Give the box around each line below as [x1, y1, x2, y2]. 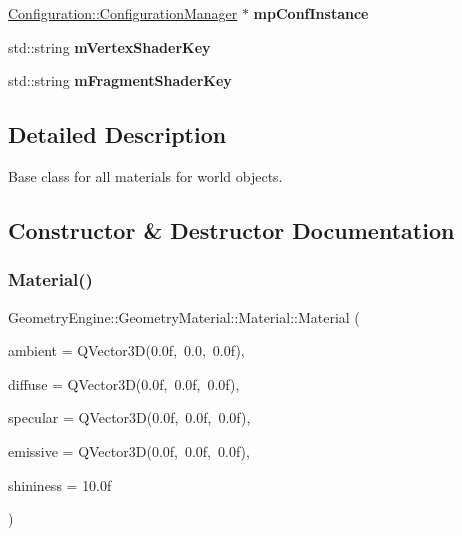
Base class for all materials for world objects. [8, 165, 283, 186]
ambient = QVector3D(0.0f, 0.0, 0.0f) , [8, 340, 245, 361]
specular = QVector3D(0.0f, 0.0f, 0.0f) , [8, 407, 251, 428]
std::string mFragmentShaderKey [8, 70, 232, 91]
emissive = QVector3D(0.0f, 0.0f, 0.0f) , [8, 440, 250, 461]
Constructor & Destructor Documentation [8, 214, 455, 245]
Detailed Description [8, 119, 227, 150]
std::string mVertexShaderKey [8, 36, 211, 57]
